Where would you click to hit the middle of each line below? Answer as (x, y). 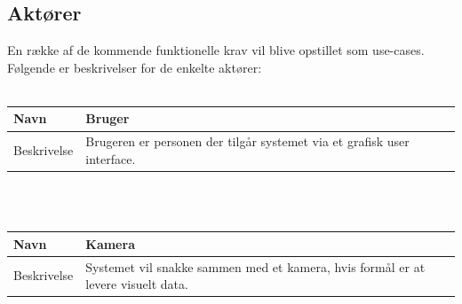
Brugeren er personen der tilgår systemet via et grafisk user (247, 141)
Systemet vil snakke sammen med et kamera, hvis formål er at (255, 266)
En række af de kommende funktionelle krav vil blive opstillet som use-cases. (216, 50)
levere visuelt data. (137, 284)
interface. (111, 158)
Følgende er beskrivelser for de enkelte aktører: (135, 67)
